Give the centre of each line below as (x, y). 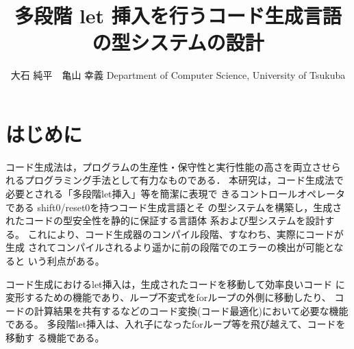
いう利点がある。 (66, 261)
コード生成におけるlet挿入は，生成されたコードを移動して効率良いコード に (175, 284)
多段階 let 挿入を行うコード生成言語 (178, 15)
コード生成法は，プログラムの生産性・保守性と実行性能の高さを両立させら (173, 166)
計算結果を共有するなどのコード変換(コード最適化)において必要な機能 (191, 310)
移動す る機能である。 (55, 337)
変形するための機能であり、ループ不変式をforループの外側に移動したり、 (168, 297)
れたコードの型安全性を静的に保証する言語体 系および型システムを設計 (165, 220)
